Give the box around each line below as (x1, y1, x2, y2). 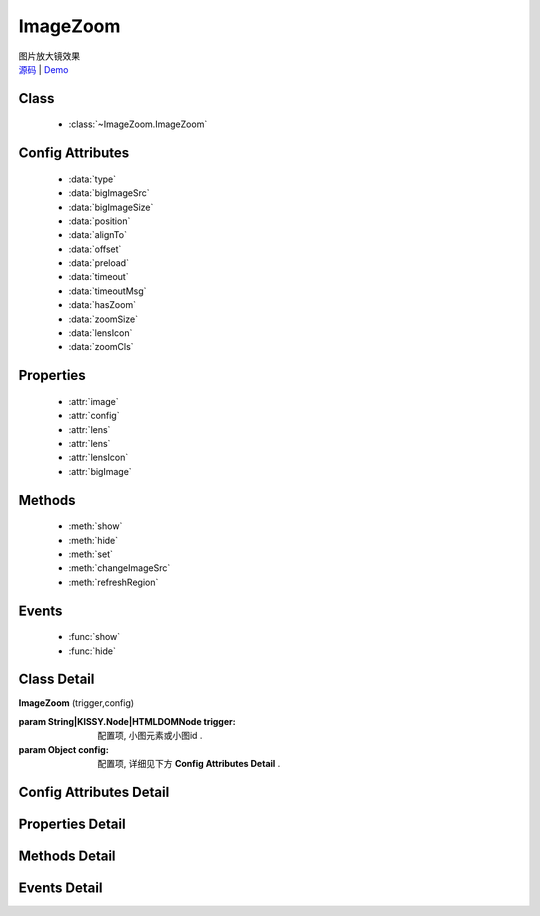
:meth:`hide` (68, 534, 119, 546)
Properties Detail (18, 815, 126, 832)
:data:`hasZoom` (68, 299, 137, 311)
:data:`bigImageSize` (68, 201, 154, 213)
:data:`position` (68, 215, 131, 227)
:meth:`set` (68, 548, 114, 560)
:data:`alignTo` (68, 229, 127, 241)
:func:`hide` (68, 645, 117, 657)
